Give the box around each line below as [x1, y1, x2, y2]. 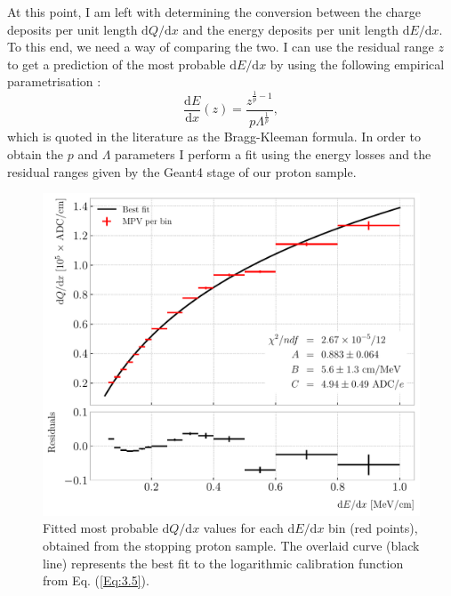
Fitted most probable [43, 519, 158, 537]
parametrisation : [7, 72, 101, 91]
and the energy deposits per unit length [182, 20, 399, 38]
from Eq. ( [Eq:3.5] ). [43, 571, 149, 590]
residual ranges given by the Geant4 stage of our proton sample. [7, 162, 357, 181]
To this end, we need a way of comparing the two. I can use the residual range [7, 37, 434, 56]
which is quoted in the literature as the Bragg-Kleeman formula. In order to [7, 127, 421, 146]
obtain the [7, 144, 64, 163]
